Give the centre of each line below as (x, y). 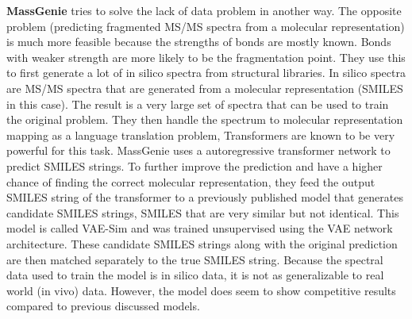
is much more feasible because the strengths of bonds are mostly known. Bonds (199, 42)
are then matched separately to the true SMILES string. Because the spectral (195, 259)
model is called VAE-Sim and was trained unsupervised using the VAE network (200, 228)
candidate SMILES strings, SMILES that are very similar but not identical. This (203, 212)
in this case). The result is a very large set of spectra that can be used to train (198, 104)
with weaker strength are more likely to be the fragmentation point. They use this (206, 57)
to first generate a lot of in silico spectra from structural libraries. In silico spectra (206, 73)
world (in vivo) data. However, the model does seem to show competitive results (201, 290)
